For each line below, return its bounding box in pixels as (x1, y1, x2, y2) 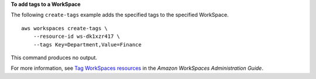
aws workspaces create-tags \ (21, 25, 108, 31)
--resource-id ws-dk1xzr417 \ (33, 33, 120, 40)
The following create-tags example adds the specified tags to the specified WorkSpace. (11, 12, 229, 19)
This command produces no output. (11, 54, 98, 61)
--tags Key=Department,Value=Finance (33, 41, 142, 48)
